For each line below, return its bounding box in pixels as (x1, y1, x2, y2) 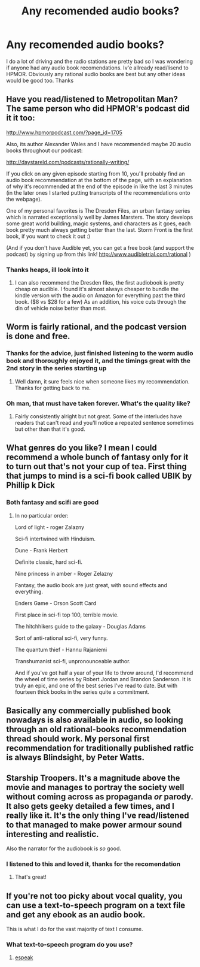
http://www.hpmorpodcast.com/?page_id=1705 (6, 129, 122, 136)
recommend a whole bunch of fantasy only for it (6, 452, 189, 463)
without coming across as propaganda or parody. (6, 791, 193, 802)
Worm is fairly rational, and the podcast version (6, 322, 187, 332)
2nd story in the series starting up (6, 364, 107, 373)
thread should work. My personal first (6, 734, 150, 744)
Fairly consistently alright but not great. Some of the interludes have (14, 413, 182, 420)
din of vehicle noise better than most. (14, 304, 107, 312)
